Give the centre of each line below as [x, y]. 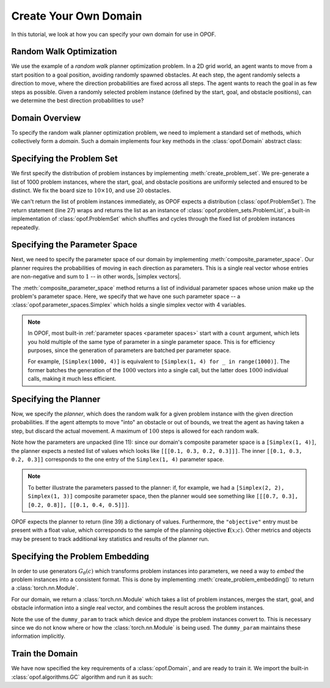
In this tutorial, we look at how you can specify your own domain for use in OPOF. [114, 34]
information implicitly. [38, 636]
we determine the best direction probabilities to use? [78, 100]
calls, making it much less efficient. [72, 379]
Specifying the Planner [56, 399]
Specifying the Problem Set [64, 159]
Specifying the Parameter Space [74, 245]
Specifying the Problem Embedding [80, 556]
